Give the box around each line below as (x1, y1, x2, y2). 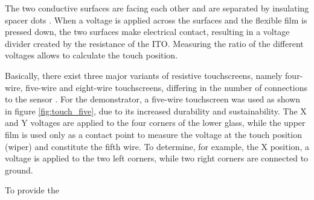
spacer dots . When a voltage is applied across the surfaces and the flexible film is (5, 13, 307, 26)
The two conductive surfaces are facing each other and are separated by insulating (5, 2, 309, 14)
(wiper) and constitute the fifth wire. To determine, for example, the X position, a (5, 140, 309, 152)
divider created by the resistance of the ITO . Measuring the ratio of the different (5, 37, 304, 49)
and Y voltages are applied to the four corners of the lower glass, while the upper (5, 116, 306, 129)
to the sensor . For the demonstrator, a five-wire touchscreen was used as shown (5, 93, 301, 105)
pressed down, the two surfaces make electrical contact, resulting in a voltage (5, 25, 290, 38)
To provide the (5, 184, 59, 196)
